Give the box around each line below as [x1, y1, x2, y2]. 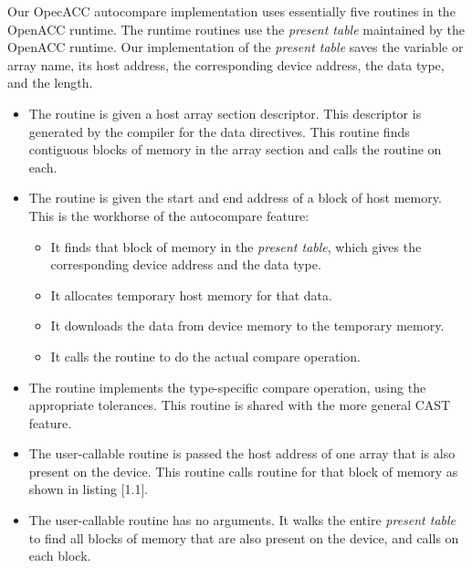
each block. [28, 546, 91, 565]
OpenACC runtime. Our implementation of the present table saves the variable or [7, 37, 464, 57]
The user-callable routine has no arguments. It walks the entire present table [28, 510, 456, 530]
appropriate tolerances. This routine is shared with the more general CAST [28, 395, 451, 415]
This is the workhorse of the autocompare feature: [28, 205, 309, 225]
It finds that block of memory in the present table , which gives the [50, 237, 422, 256]
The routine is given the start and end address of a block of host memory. [28, 188, 442, 207]
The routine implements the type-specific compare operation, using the [28, 377, 426, 396]
